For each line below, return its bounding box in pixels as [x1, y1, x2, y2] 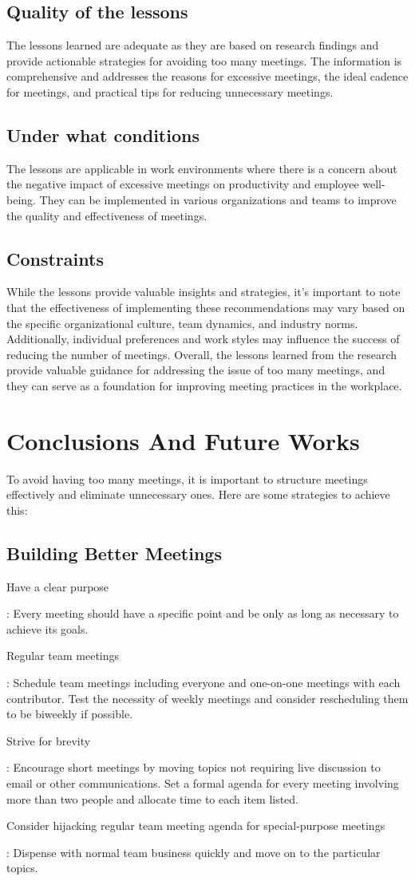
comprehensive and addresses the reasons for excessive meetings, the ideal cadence [6, 68, 409, 85]
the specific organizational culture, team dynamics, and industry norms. [6, 314, 358, 331]
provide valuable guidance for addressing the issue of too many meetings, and [6, 361, 385, 378]
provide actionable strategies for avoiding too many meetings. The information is [6, 52, 402, 69]
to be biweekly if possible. [6, 705, 133, 722]
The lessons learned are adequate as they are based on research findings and [6, 37, 379, 53]
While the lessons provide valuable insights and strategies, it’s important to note [6, 283, 401, 300]
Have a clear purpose [6, 578, 109, 595]
